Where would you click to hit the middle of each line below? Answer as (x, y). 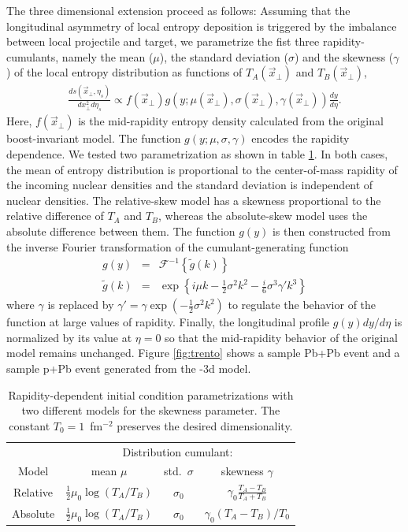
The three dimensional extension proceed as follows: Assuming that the (178, 10)
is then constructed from (331, 231)
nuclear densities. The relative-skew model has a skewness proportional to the (194, 200)
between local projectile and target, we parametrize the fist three (163, 41)
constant (30, 425)
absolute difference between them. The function (121, 231)
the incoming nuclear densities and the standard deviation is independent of (190, 185)
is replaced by (81, 305)
